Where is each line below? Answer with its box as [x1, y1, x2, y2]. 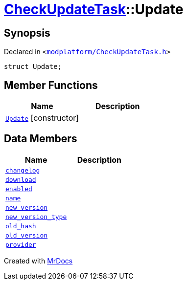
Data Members [4, 132, 77, 145]
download [5, 175, 36, 183]
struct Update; [4, 63, 62, 71]
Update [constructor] [5, 113, 79, 123]
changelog [5, 166, 40, 174]
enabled [5, 185, 32, 193]
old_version [5, 231, 48, 239]
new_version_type [5, 213, 67, 220]
